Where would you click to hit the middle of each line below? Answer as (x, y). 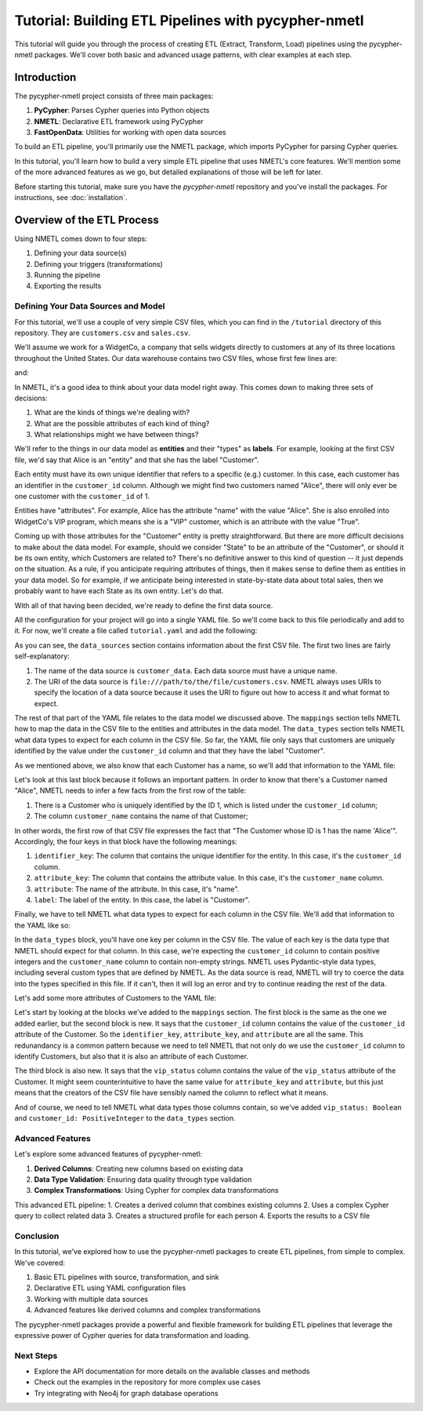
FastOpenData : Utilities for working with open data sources (130, 133)
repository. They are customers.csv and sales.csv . (103, 333)
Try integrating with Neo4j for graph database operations (126, 1393)
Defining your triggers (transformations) (99, 264)
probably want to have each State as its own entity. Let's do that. (119, 591)
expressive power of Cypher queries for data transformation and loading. (132, 1335)
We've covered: (40, 1263)
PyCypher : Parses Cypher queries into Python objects (122, 111)
